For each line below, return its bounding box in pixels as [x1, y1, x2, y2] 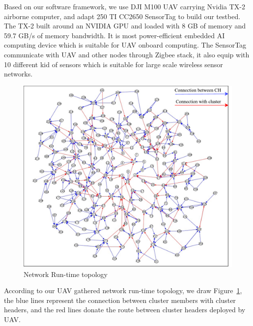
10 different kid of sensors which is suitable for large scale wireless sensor [4, 59, 223, 69]
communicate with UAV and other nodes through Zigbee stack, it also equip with [4, 49, 250, 59]
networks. [4, 69, 33, 79]
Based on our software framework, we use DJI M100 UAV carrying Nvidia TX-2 [4, 1, 246, 11]
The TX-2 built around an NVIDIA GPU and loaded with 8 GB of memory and [4, 21, 246, 31]
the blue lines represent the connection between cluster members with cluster [4, 295, 236, 305]
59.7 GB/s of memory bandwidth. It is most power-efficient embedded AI [4, 30, 225, 40]
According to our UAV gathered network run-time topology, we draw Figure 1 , [4, 285, 242, 296]
